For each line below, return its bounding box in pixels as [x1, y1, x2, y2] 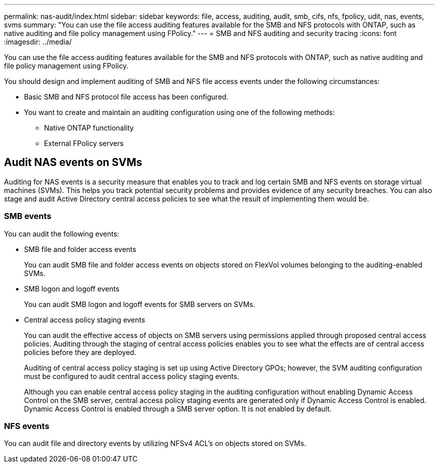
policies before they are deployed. [24, 347, 136, 356]
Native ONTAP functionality [44, 123, 134, 132]
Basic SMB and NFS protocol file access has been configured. [24, 92, 228, 101]
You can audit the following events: [4, 229, 119, 238]
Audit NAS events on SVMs [4, 156, 142, 169]
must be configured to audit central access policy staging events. [24, 371, 239, 380]
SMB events [4, 211, 51, 221]
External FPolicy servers [44, 139, 124, 147]
